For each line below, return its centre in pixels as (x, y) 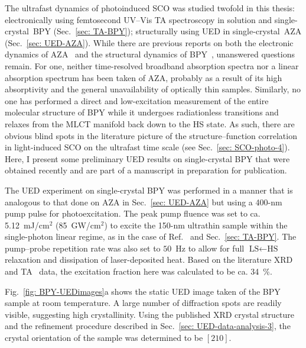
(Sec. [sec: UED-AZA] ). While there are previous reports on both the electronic (149, 42)
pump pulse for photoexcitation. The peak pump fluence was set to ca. (133, 213)
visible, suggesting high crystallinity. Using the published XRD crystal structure (150, 314)
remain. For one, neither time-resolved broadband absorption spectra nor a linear (152, 65)
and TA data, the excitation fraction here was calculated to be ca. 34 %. (139, 271)
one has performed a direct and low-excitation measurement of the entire (137, 100)
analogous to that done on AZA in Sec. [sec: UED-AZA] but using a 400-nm (144, 202)
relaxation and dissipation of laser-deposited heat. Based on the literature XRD (149, 260)
